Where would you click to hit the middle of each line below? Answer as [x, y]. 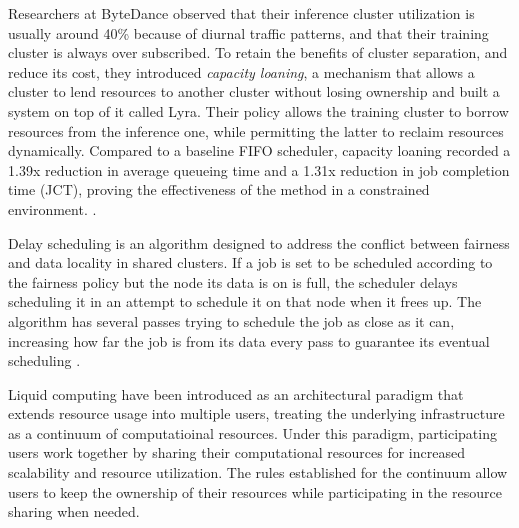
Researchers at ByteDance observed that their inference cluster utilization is [241, 13]
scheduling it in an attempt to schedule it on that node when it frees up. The [245, 301]
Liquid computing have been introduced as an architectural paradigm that [236, 393]
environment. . [52, 208]
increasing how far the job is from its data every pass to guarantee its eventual [249, 340]
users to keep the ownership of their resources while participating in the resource [255, 491]
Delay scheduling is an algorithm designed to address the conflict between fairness [259, 242]
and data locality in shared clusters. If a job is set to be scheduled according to [250, 262]
